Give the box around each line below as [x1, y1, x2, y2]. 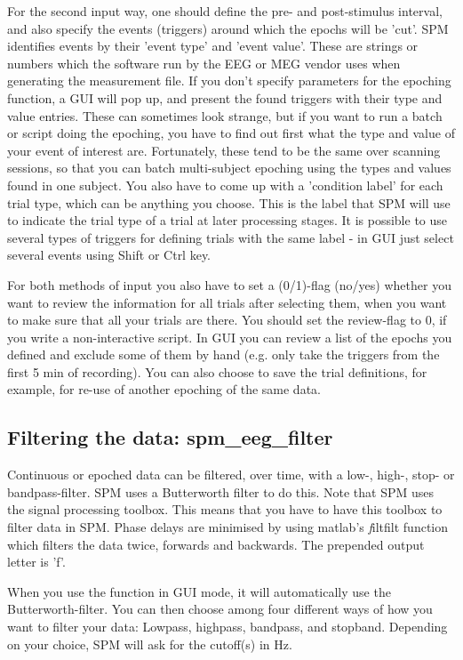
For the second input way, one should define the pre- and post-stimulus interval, [7, 2, 443, 20]
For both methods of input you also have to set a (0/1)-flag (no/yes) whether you [7, 275, 451, 294]
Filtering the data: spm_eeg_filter [7, 423, 333, 451]
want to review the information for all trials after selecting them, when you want [7, 293, 447, 311]
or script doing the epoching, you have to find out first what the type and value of [7, 124, 455, 142]
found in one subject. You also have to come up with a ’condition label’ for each [7, 175, 443, 194]
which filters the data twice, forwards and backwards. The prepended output [7, 535, 425, 553]
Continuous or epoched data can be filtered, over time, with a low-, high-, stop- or [7, 465, 455, 484]
